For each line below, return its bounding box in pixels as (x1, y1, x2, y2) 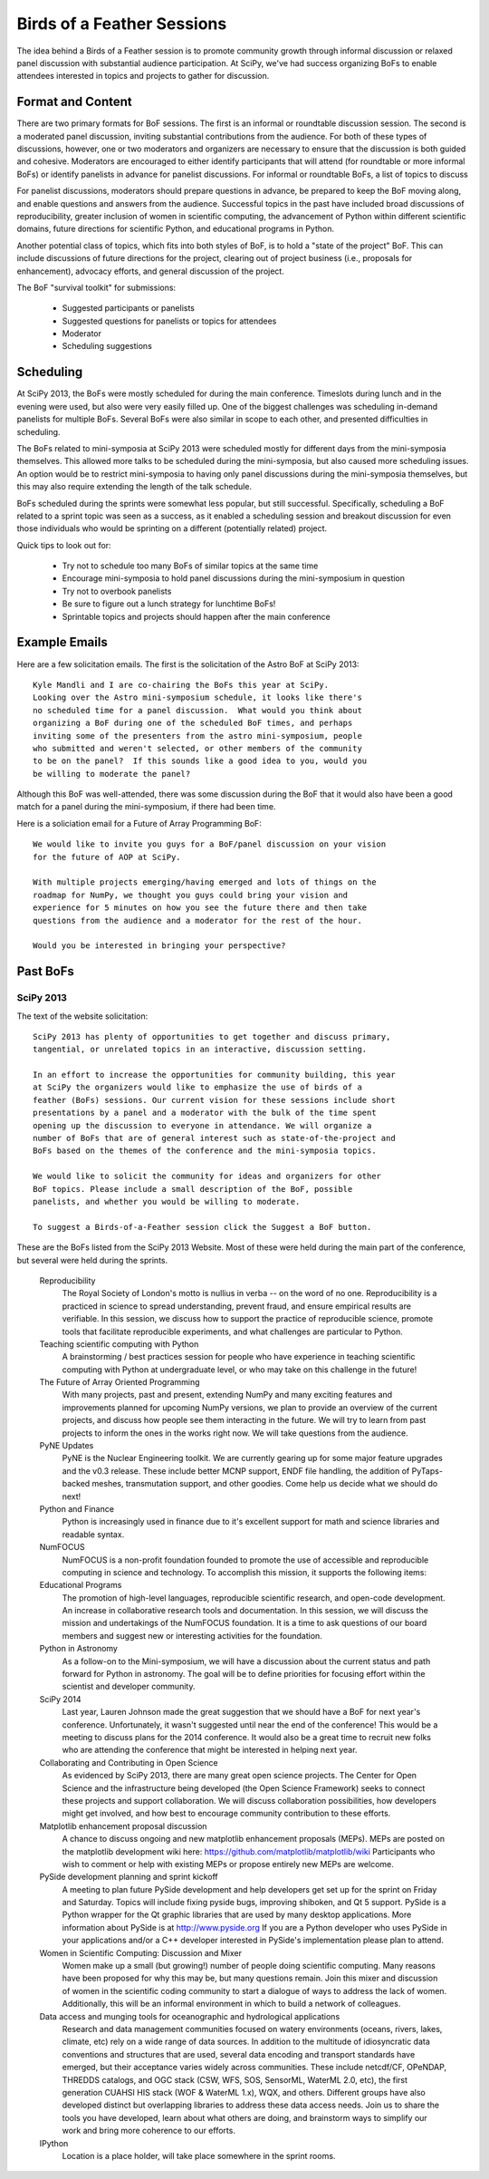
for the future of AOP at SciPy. (33, 852, 181, 862)
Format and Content (16, 94, 133, 110)
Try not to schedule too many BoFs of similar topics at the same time (62, 560, 319, 571)
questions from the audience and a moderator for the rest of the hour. (33, 915, 362, 925)
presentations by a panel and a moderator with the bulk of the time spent (33, 1108, 377, 1119)
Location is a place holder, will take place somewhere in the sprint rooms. (62, 2150, 336, 2161)
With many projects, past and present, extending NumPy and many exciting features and (62, 1390, 393, 1400)
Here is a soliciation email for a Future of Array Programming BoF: (16, 818, 262, 828)
